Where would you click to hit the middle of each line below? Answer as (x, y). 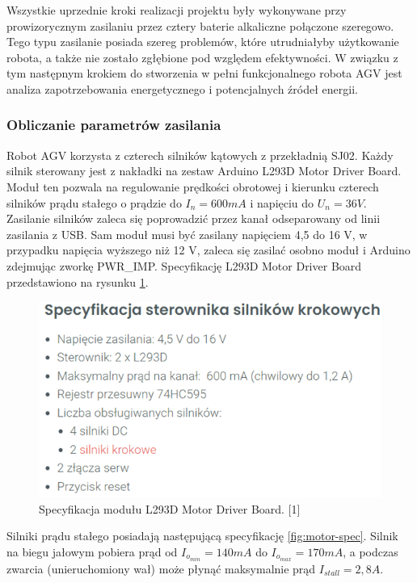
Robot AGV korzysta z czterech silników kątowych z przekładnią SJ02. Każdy (200, 155)
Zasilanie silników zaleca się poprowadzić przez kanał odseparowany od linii (194, 218)
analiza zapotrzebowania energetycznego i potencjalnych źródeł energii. (182, 88)
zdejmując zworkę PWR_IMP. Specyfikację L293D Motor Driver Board (184, 265)
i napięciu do (282, 202)
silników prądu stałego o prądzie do (94, 202)
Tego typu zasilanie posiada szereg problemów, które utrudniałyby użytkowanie (203, 42)
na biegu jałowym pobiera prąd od (92, 551)
